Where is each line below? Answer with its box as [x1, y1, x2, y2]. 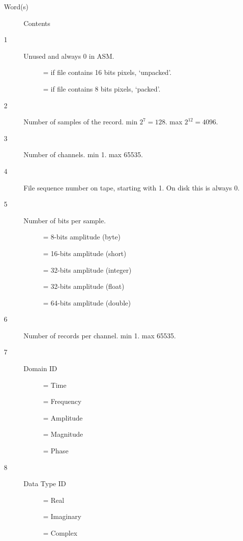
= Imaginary [43, 511, 81, 521]
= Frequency [43, 396, 82, 406]
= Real [43, 494, 64, 505]
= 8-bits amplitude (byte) [43, 232, 121, 242]
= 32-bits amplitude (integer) [43, 264, 132, 275]
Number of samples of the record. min [24, 117, 138, 127]
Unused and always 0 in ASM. [24, 50, 114, 61]
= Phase [43, 446, 69, 456]
